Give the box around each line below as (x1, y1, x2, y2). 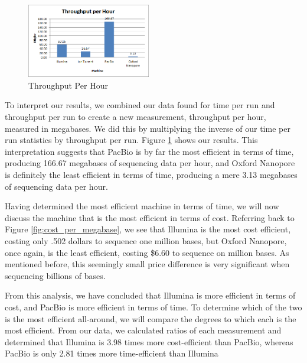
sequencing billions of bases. (5, 269, 106, 281)
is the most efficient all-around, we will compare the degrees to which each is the (5, 312, 296, 325)
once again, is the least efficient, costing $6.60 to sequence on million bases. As (5, 246, 289, 258)
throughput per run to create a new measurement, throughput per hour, (5, 111, 266, 123)
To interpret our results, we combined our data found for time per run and (5, 99, 275, 111)
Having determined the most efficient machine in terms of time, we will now (5, 200, 279, 212)
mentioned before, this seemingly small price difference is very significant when (5, 258, 290, 270)
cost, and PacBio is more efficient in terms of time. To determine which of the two (5, 300, 302, 313)
